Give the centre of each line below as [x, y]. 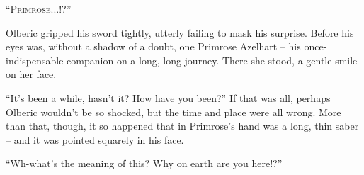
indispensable [35, 60]
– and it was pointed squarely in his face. [95, 139]
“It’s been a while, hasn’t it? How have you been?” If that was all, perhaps [168, 97]
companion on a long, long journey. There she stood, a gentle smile [212, 60]
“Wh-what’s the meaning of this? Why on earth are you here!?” [144, 163]
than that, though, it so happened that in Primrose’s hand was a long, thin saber [182, 126]
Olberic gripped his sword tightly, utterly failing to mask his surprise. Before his [180, 32]
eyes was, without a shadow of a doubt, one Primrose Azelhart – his [153, 46]
